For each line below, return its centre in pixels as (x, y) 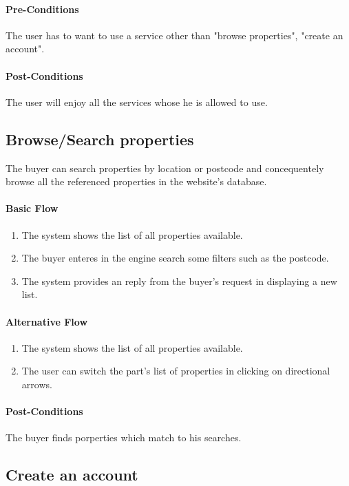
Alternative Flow (47, 321)
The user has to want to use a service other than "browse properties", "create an (174, 35)
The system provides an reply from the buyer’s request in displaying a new (179, 281)
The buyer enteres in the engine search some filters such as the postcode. (175, 258)
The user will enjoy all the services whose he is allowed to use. (137, 102)
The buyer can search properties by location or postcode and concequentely (165, 168)
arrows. (37, 384)
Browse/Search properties (100, 139)
